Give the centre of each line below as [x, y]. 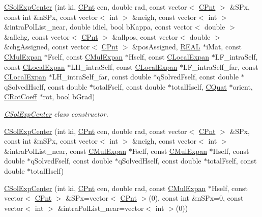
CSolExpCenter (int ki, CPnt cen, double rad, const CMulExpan [105, 188]
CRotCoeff [21, 97]
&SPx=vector [87, 198]
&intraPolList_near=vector [101, 208]
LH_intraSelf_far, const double [101, 77]
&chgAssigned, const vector [47, 47]
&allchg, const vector [37, 36]
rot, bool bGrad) [69, 97]
